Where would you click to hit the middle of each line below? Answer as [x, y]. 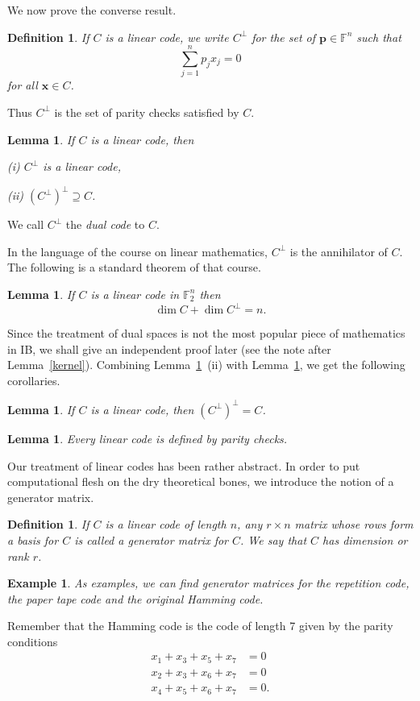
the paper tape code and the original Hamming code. [135, 598]
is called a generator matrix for [152, 539]
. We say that [274, 539]
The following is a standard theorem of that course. [134, 267]
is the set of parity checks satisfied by [147, 112]
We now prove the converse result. [92, 10]
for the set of [284, 37]
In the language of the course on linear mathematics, [137, 251]
